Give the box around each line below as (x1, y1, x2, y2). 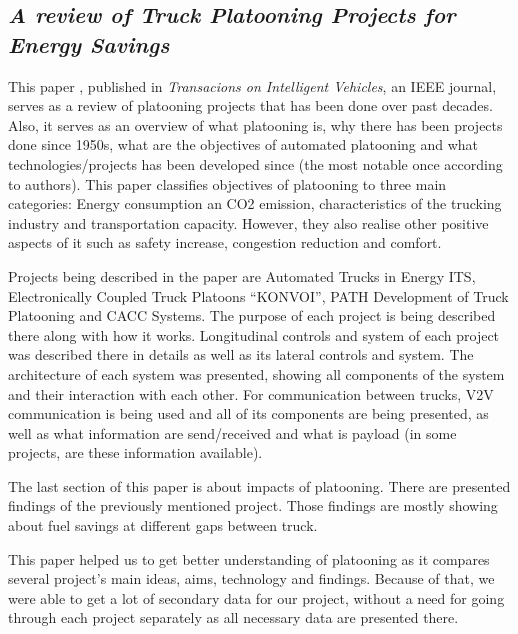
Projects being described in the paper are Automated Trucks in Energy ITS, (8, 265, 476, 286)
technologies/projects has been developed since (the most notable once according (8, 153, 503, 174)
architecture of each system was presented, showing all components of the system (8, 363, 505, 384)
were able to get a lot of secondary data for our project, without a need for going (8, 587, 505, 608)
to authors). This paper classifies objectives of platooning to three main (8, 173, 447, 194)
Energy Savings (8, 28, 170, 59)
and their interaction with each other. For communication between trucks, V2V (8, 383, 494, 404)
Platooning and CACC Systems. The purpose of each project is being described (8, 305, 496, 326)
